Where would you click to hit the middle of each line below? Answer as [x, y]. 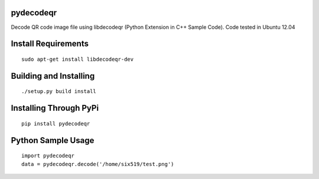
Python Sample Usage [53, 140]
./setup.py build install [59, 92]
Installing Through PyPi [55, 108]
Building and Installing [53, 76]
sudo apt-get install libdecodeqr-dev [78, 59]
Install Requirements [50, 44]
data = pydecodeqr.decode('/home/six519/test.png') [98, 164]
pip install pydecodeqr [56, 123]
